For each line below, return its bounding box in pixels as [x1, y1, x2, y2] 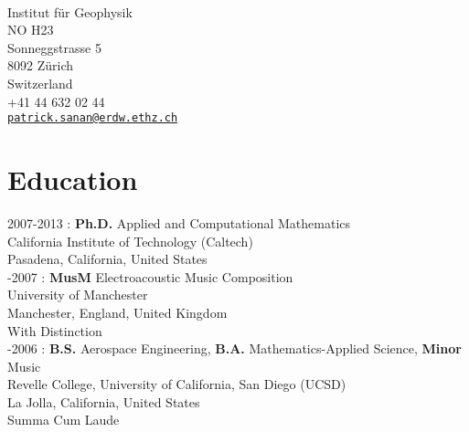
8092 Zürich [7, 56, 73, 75]
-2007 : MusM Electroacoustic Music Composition [7, 267, 293, 286]
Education [7, 161, 138, 197]
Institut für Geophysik [7, 2, 133, 21]
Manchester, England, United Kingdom [7, 302, 228, 321]
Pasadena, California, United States [7, 249, 208, 269]
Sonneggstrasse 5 [7, 37, 101, 57]
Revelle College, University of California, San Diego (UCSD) [7, 374, 346, 394]
